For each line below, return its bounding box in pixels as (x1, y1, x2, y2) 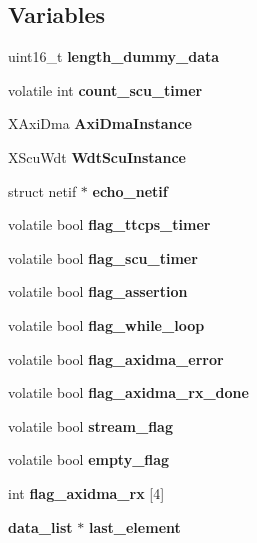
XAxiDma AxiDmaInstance (8, 113, 192, 134)
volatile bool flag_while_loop (8, 314, 205, 335)
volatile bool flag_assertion (8, 281, 188, 302)
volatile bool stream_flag (8, 415, 173, 436)
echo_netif (92, 180, 168, 201)
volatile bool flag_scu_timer (8, 247, 198, 268)
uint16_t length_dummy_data (8, 46, 220, 67)
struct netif (8, 180, 77, 201)
